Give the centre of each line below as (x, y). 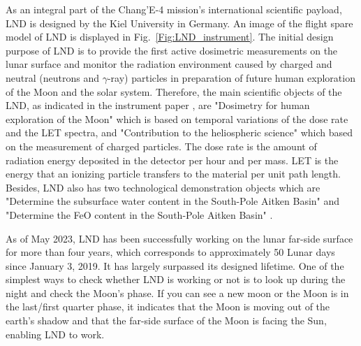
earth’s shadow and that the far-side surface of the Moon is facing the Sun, (166, 320)
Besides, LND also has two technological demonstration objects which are (163, 187)
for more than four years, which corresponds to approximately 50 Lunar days (170, 252)
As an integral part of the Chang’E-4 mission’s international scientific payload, (174, 9)
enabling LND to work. (55, 334)
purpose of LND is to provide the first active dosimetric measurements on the (172, 50)
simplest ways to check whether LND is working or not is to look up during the (176, 279)
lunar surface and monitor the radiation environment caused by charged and (169, 64)
